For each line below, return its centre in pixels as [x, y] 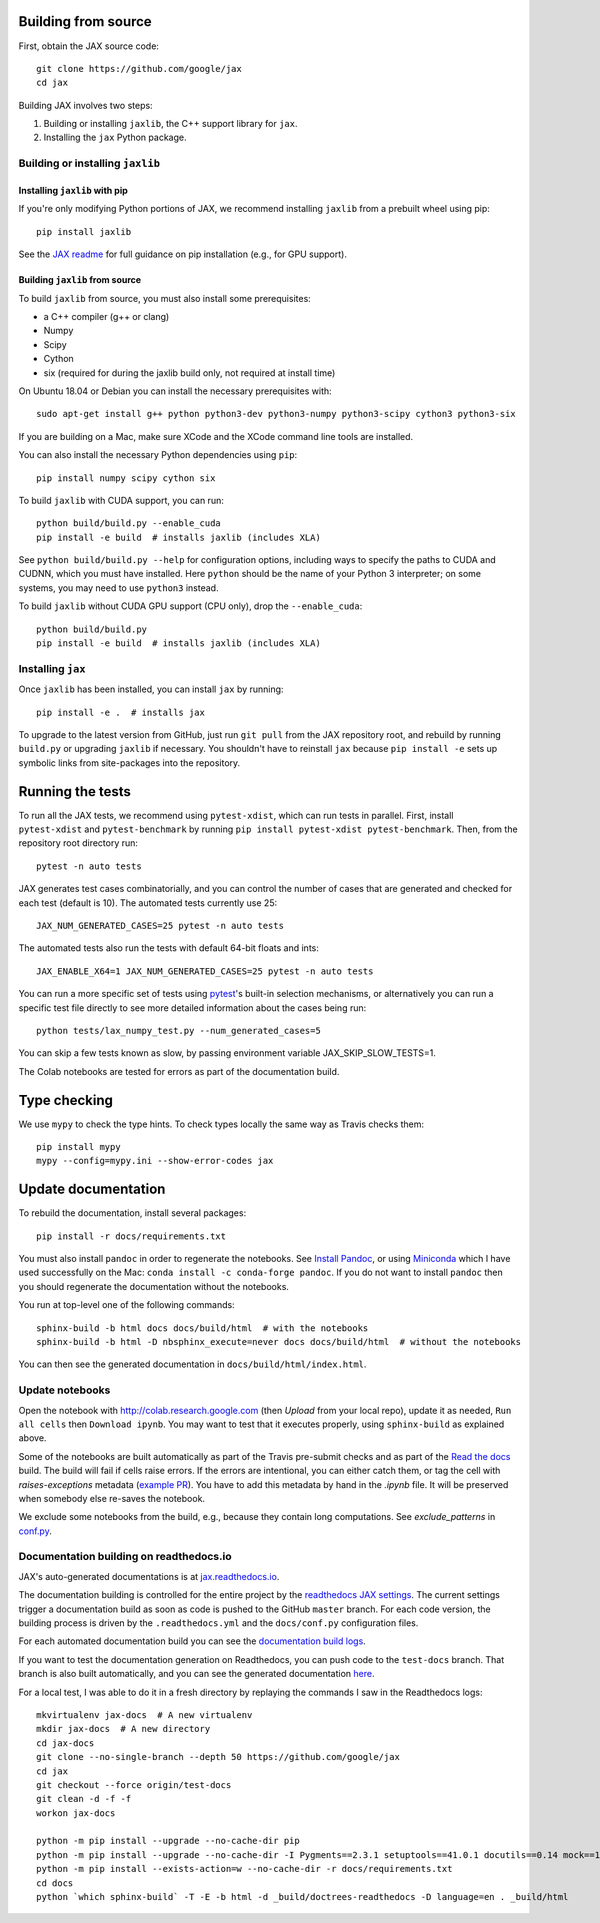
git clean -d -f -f [84, 1799]
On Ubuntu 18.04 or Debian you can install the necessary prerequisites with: [175, 391]
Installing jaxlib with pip [73, 191]
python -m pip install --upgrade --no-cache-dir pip [168, 1841]
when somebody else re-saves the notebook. [111, 1498]
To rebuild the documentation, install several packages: [132, 1213]
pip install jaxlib [84, 231]
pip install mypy [78, 1146]
